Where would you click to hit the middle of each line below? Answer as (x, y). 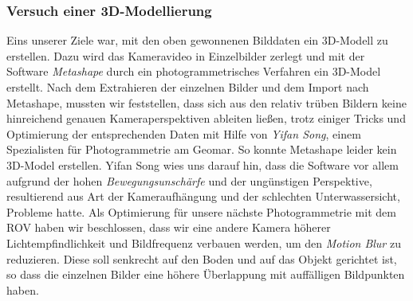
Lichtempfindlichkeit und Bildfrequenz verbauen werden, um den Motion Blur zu (204, 242)
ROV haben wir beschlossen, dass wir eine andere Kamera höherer (169, 227)
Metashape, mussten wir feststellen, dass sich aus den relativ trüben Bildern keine (206, 102)
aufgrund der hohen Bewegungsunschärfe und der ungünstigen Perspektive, (189, 180)
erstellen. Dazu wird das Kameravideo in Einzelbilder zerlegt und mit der (186, 55)
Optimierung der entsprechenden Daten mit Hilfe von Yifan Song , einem (184, 133)
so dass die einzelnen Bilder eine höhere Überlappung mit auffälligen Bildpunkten (206, 274)
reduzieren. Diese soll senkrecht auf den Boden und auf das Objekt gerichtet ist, (202, 258)
